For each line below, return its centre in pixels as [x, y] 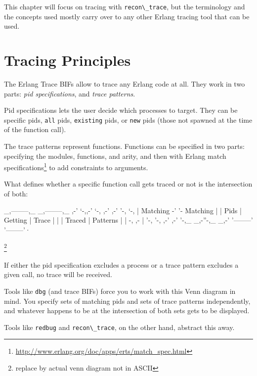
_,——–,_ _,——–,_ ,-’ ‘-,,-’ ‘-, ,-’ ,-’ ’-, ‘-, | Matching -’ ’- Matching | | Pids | [123, 210]
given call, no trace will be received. [58, 274]
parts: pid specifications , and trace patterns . [70, 93]
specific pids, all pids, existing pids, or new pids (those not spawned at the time [128, 119]
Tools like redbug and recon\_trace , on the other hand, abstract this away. [119, 327]
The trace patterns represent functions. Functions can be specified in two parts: [124, 146]
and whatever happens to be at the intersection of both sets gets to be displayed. [127, 310]
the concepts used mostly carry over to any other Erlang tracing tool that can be [127, 16]
